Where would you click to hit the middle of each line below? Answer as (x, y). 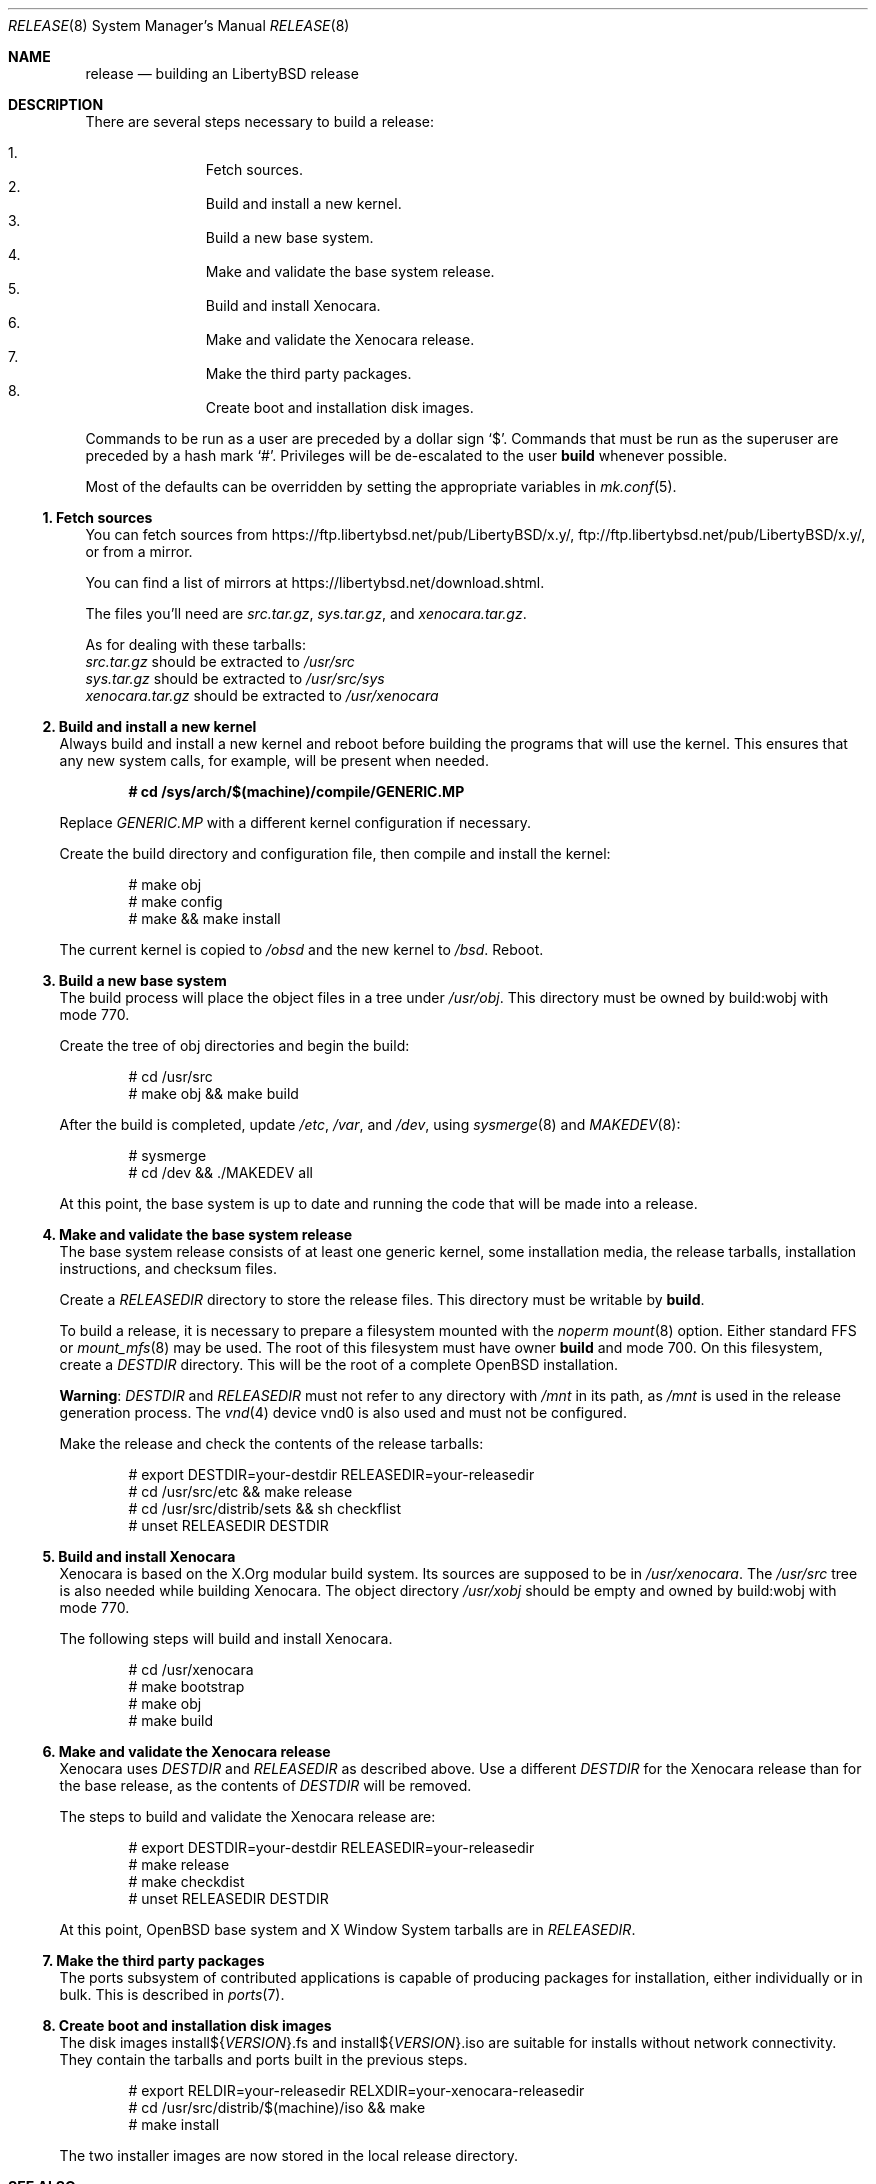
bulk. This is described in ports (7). (172, 1994)
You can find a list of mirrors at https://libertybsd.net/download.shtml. (315, 582)
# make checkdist (186, 1881)
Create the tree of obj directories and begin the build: (234, 1045)
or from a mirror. (139, 551)
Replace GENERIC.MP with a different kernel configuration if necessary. (295, 822)
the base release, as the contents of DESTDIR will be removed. (265, 1785)
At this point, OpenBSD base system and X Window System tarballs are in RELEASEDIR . (347, 1929)
